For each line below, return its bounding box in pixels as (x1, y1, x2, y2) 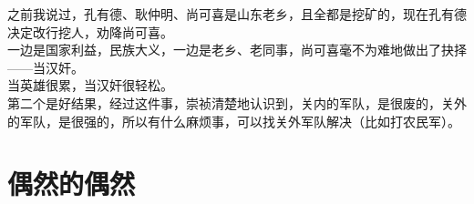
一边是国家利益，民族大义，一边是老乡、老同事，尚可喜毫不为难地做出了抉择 (7, 40, 467, 59)
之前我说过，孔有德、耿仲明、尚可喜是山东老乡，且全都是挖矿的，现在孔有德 (7, 5, 467, 23)
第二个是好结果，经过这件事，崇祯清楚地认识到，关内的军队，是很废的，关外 (7, 93, 467, 112)
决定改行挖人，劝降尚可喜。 (7, 22, 173, 41)
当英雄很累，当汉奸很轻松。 (7, 76, 173, 95)
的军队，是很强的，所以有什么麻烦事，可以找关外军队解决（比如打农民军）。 (7, 111, 460, 130)
